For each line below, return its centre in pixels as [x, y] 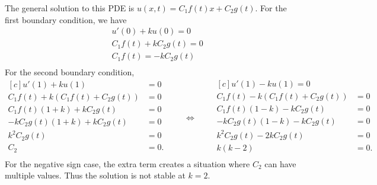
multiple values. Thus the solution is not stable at [95, 175]
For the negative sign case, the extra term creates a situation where [127, 163]
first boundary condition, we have [66, 19]
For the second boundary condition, [70, 72]
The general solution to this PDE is [70, 8]
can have [280, 163]
